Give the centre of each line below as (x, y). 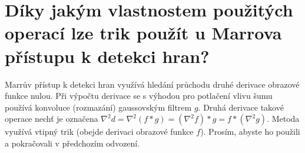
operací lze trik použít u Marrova (143, 33)
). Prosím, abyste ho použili (250, 132)
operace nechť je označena (52, 119)
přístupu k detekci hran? (107, 56)
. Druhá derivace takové (241, 107)
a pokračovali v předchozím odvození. (72, 143)
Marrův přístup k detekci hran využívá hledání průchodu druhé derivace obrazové (152, 84)
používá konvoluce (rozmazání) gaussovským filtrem (98, 107)
